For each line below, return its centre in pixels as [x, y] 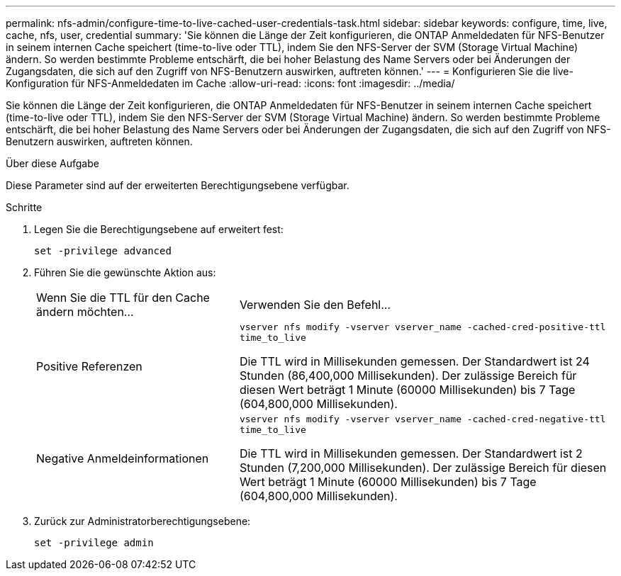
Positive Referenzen [89, 366]
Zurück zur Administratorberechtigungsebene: [142, 521]
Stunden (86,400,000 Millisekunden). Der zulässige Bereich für [408, 375]
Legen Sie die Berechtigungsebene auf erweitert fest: [159, 229]
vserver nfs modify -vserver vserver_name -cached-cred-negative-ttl [423, 419]
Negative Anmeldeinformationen [123, 458]
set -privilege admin [94, 543]
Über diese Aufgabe [52, 163]
